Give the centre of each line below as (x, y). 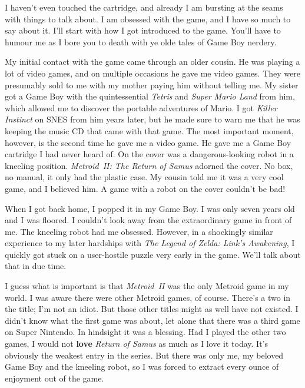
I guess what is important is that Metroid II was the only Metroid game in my (147, 286)
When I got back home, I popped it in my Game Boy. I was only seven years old (150, 208)
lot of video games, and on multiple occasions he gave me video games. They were (152, 73)
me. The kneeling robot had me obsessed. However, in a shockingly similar (139, 231)
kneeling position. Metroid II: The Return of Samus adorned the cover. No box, (149, 165)
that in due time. (36, 266)
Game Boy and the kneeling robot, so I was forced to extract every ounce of (142, 367)
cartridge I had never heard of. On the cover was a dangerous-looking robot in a (149, 154)
